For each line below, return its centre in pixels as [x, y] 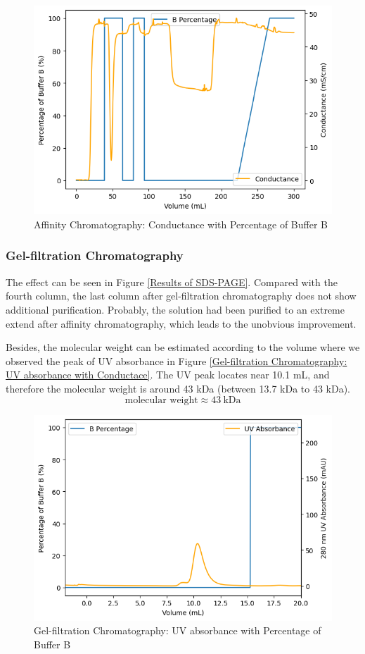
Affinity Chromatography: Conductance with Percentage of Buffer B [181, 224]
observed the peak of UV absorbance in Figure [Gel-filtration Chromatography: [177, 360]
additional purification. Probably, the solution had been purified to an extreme [175, 309]
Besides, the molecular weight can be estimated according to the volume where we [183, 347]
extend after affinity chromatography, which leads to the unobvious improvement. [181, 323]
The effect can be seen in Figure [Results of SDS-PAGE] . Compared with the [172, 282]
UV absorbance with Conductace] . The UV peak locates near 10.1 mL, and [168, 375]
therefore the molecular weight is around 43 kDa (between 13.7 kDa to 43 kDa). [178, 388]
